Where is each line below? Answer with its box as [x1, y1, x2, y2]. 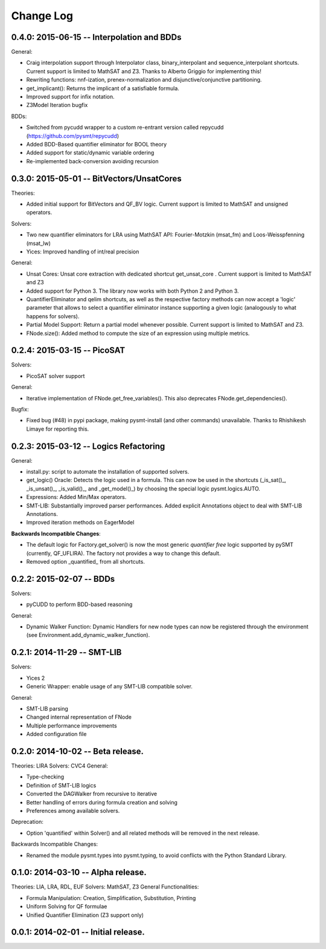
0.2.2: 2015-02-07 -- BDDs [11, 573, 115, 584]
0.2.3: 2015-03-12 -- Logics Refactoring [11, 441, 165, 451]
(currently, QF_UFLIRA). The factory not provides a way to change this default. [26, 549, 221, 556]
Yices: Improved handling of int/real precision [26, 248, 139, 255]
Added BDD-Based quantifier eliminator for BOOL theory [26, 140, 167, 148]
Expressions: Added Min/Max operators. [26, 494, 127, 501]
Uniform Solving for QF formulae [26, 903, 107, 910]
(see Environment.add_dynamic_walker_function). [26, 631, 150, 639]
